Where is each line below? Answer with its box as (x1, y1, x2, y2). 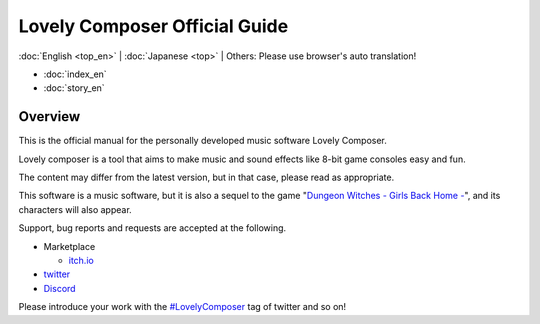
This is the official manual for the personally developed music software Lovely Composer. (18, 135, 387, 147)
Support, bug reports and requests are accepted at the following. (18, 222, 287, 234)
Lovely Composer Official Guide (18, 15, 289, 37)
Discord (43, 282, 76, 294)
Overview (18, 108, 81, 125)
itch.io (68, 254, 94, 266)
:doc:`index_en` (43, 68, 107, 80)
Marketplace (43, 240, 96, 252)
